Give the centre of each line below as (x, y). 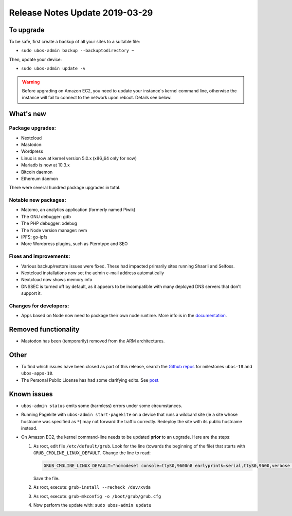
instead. (29, 428)
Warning (31, 82)
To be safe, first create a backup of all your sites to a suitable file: (75, 42)
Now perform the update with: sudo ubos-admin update (92, 505)
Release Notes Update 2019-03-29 (81, 13)
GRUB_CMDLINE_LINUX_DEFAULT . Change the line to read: (92, 453)
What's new (27, 114)
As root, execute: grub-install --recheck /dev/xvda (92, 487)
